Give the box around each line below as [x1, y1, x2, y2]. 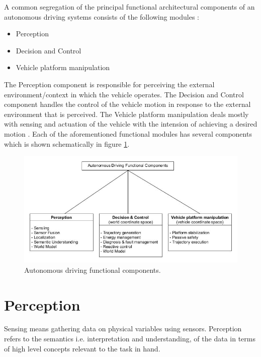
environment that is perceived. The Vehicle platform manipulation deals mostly [4, 108, 249, 119]
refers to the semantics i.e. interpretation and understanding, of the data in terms [4, 333, 255, 344]
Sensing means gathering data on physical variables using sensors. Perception [4, 323, 242, 334]
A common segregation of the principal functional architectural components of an [4, 2, 255, 12]
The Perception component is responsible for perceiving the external [4, 79, 215, 89]
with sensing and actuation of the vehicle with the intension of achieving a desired [4, 118, 257, 129]
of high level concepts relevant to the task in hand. [4, 343, 160, 353]
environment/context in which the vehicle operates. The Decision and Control [4, 89, 244, 99]
